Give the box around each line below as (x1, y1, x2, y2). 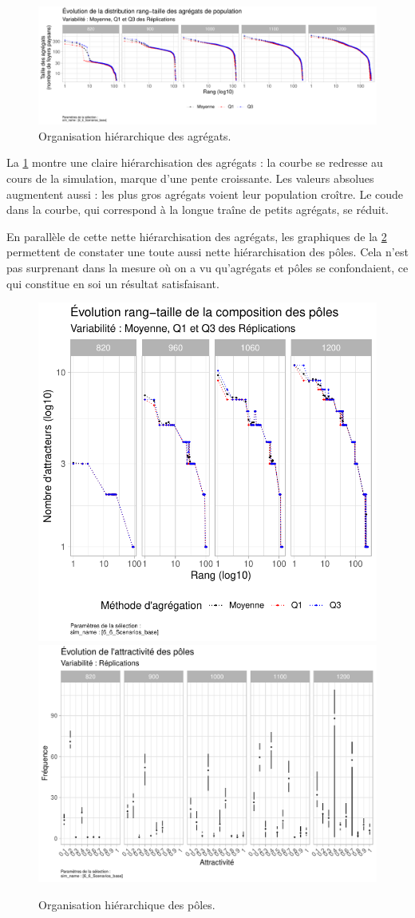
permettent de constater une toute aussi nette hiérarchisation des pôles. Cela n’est (6, 243, 409, 260)
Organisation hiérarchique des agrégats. (38, 127, 231, 144)
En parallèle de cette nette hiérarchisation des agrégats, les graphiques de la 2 (6, 228, 387, 244)
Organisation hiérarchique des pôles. (38, 896, 215, 913)
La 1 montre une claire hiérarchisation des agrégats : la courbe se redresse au (6, 154, 383, 171)
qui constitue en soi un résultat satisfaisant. (6, 275, 219, 291)
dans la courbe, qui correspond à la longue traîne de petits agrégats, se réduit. (6, 201, 389, 218)
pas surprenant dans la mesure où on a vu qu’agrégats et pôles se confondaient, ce (6, 259, 409, 275)
